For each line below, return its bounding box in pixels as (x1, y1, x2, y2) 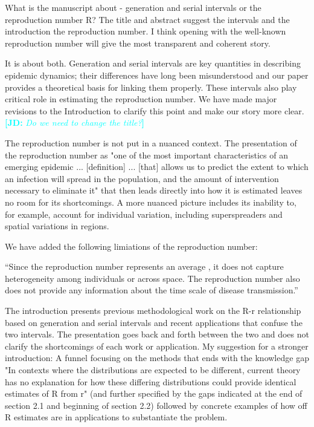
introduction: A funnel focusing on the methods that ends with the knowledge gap (5, 351, 309, 364)
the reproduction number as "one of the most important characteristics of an (5, 148, 288, 161)
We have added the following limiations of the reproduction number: (5, 240, 258, 252)
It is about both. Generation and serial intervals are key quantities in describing (5, 57, 301, 70)
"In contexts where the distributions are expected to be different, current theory (5, 363, 301, 376)
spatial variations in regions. (5, 220, 109, 232)
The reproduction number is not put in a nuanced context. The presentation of (5, 136, 297, 149)
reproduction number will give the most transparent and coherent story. (5, 36, 271, 49)
